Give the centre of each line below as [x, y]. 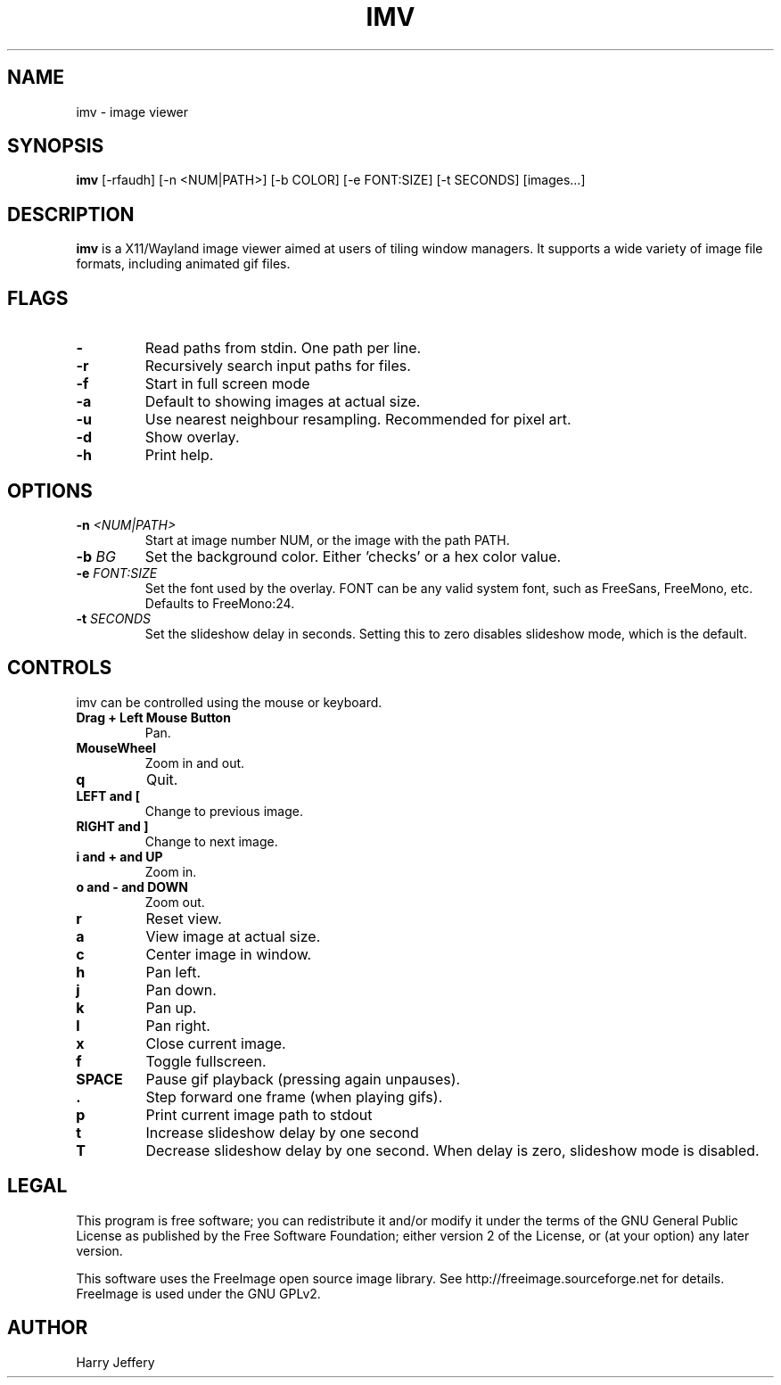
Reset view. [184, 918]
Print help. [179, 455]
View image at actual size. [233, 936]
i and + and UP [119, 856]
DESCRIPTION [71, 214]
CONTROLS [60, 668]
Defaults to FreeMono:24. [220, 603]
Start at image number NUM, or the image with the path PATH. [327, 540]
